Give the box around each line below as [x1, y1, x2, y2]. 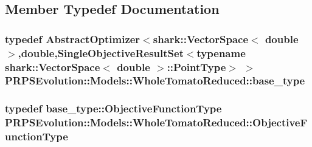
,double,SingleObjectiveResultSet [18, 45, 184, 60]
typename [196, 45, 246, 60]
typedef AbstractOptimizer [5, 31, 140, 46]
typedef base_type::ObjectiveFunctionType [5, 101, 222, 116]
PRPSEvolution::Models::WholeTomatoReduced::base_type [5, 73, 305, 88]
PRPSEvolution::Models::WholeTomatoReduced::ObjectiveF [5, 115, 308, 130]
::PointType [167, 59, 226, 74]
